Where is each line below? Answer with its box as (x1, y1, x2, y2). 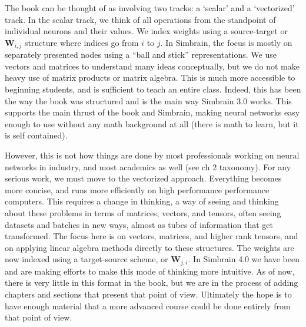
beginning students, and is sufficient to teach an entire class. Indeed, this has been (5, 83, 301, 95)
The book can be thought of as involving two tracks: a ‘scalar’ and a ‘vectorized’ (5, 2, 295, 14)
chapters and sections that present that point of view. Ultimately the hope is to (5, 288, 292, 300)
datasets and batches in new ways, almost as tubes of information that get (5, 218, 273, 230)
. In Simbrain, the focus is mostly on (160, 36, 292, 48)
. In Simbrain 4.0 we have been (188, 253, 300, 265)
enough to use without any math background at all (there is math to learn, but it (5, 117, 299, 130)
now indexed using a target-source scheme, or (5, 253, 168, 265)
